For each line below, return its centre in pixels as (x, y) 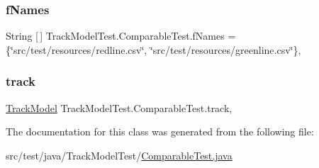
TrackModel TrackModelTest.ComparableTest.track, (119, 107)
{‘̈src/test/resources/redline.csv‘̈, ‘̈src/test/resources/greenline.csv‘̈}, (153, 49)
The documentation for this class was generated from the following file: (160, 131)
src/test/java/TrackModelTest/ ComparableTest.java (119, 155)
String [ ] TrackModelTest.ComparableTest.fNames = (121, 36)
